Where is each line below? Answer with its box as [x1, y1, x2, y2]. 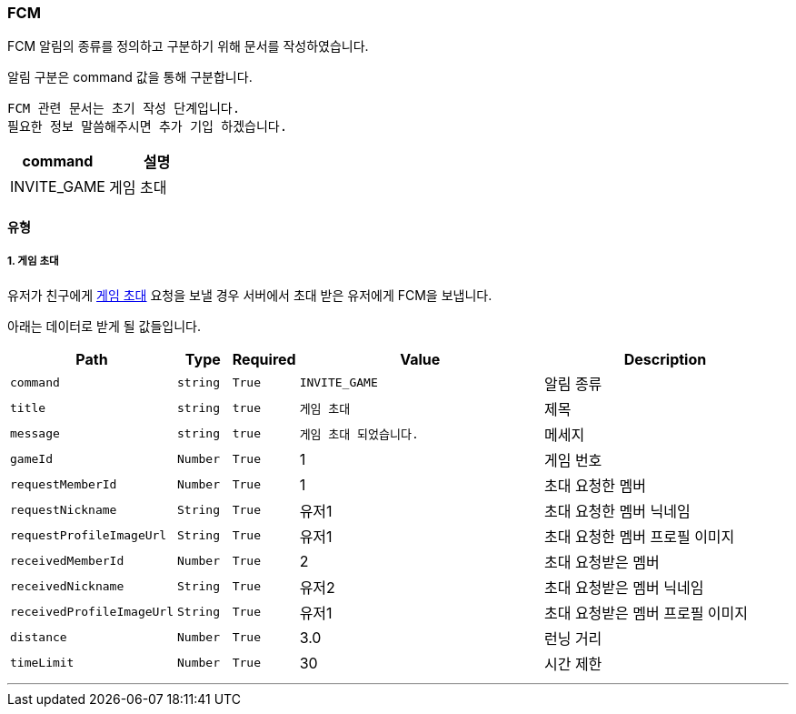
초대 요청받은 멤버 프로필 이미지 [543, 603, 749, 622]
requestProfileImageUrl [10, 528, 167, 543]
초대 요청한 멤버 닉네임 [543, 501, 691, 520]
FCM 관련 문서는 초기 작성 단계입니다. [7, 101, 241, 116]
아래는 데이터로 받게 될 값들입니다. [7, 317, 201, 334]
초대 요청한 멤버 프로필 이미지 [543, 527, 735, 546]
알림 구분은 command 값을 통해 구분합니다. [7, 69, 253, 85]
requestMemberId [10, 478, 117, 492]
